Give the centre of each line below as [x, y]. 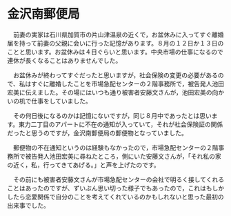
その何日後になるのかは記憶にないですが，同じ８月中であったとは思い [112, 115]
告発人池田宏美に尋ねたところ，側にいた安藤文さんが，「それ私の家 [126, 156]
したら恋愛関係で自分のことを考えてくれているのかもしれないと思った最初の [115, 197]
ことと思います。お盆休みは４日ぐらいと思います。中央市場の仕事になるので [115, 52]
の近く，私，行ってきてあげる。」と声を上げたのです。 [83, 165]
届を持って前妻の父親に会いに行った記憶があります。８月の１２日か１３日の [115, 43]
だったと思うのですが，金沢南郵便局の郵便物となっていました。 [98, 132]
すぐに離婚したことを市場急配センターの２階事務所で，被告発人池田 [127, 84]
